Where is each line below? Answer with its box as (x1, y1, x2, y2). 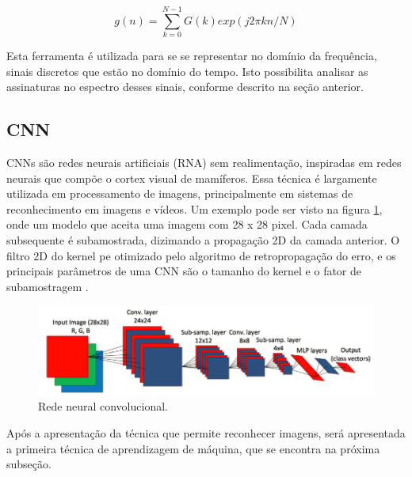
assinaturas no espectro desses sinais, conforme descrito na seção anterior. (6, 78, 364, 95)
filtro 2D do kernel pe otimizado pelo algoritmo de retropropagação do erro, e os (6, 247, 396, 263)
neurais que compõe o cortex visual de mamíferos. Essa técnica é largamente (6, 169, 377, 186)
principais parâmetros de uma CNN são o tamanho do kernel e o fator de (6, 263, 362, 279)
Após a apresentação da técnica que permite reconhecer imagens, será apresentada (6, 424, 406, 441)
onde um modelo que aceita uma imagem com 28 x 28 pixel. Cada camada (6, 216, 368, 233)
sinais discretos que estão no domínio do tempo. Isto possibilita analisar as (6, 62, 368, 79)
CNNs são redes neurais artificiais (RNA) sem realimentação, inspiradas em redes (6, 154, 402, 171)
